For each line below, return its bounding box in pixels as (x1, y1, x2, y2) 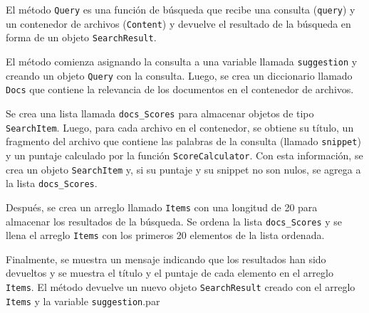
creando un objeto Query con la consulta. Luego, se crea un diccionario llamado (6, 68, 353, 83)
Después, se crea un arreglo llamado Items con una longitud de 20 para (6, 199, 318, 214)
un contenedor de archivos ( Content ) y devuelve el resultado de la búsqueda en (6, 16, 351, 31)
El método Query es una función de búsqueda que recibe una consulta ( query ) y (6, 2, 355, 16)
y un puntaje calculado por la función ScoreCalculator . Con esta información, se (6, 147, 363, 162)
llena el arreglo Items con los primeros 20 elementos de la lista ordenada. (6, 228, 325, 243)
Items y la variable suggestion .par (6, 293, 160, 308)
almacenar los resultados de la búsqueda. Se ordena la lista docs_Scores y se (6, 213, 343, 228)
